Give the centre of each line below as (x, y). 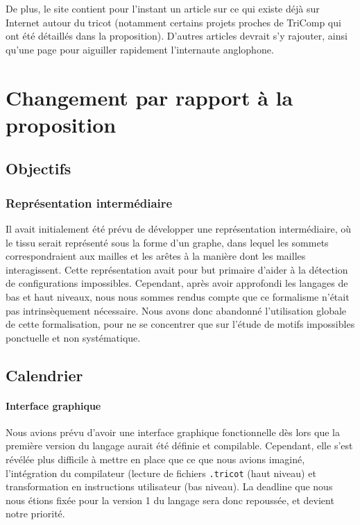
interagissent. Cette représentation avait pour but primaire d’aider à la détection (177, 269)
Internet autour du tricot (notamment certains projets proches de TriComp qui (173, 22)
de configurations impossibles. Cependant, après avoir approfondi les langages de (177, 283)
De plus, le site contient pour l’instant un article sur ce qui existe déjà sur (163, 8)
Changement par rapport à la (149, 97)
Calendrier (44, 375)
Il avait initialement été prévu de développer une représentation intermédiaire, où (179, 228)
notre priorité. (35, 514)
